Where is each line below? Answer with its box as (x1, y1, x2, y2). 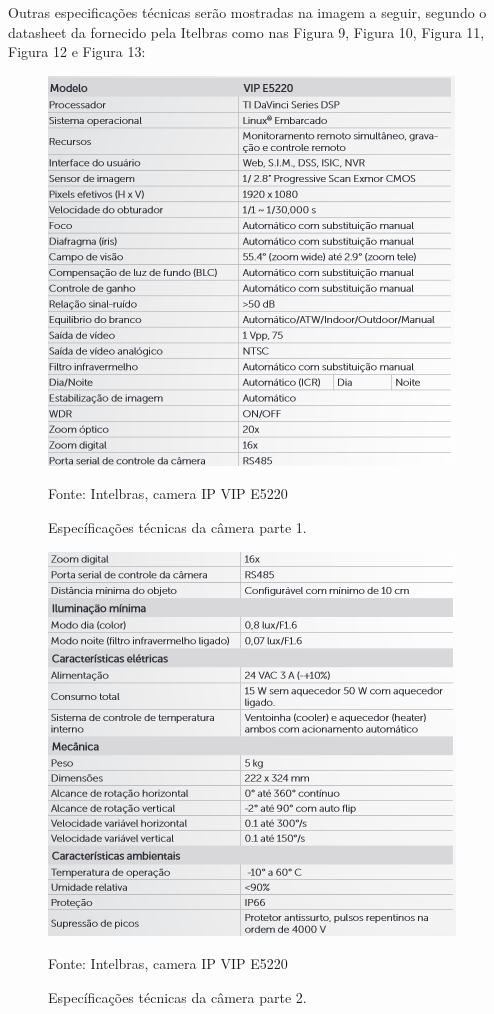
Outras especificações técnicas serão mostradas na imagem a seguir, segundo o (8, 2, 487, 22)
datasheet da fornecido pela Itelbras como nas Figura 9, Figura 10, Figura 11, (8, 21, 485, 42)
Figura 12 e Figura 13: (8, 41, 146, 62)
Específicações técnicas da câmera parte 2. (48, 986, 307, 1007)
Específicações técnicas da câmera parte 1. (48, 516, 307, 537)
